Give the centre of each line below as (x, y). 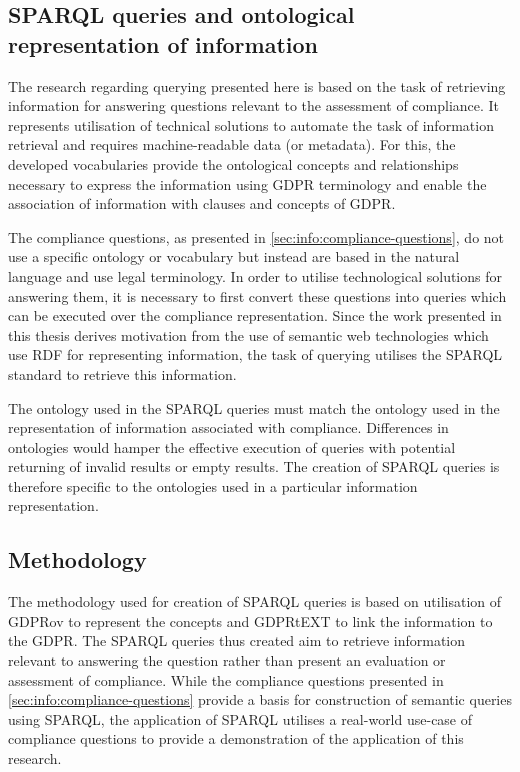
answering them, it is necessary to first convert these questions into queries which (257, 295)
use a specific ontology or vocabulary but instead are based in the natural (234, 256)
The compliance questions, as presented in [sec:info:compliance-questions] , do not (256, 236)
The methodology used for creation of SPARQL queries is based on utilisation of (255, 601)
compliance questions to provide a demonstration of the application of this (236, 738)
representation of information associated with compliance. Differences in (228, 427)
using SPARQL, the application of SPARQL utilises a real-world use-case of (240, 718)
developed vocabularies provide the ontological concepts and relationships (233, 163)
